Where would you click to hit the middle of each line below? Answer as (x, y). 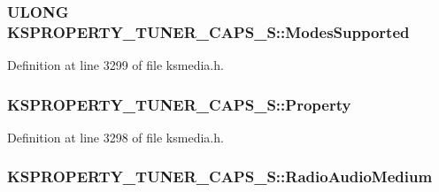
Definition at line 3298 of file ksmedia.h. (116, 137)
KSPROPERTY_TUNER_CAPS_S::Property (179, 104)
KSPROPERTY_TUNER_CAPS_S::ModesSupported (208, 31)
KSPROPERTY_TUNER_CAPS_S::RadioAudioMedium (220, 177)
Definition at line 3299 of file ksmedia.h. (116, 65)
